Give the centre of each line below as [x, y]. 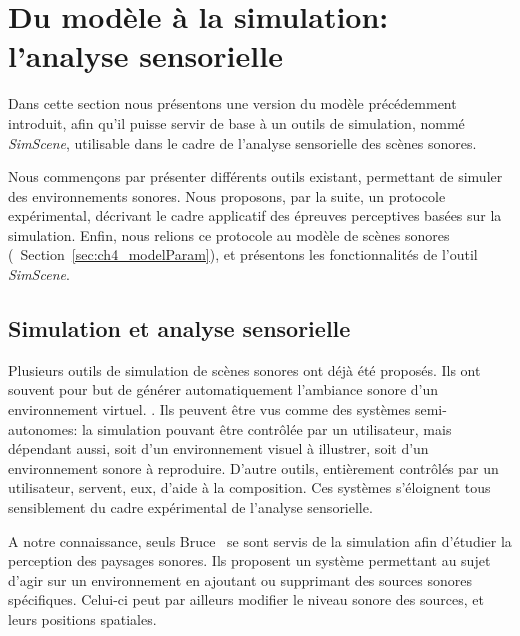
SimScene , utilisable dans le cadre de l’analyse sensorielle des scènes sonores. [242, 142]
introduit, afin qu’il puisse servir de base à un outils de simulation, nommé [236, 122]
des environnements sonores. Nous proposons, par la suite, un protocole [227, 195]
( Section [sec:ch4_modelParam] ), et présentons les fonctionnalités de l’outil [243, 254]
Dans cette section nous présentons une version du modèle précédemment [232, 103]
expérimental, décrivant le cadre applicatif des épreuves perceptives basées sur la [255, 215]
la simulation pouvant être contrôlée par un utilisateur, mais [266, 428]
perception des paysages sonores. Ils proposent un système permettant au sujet [249, 560]
